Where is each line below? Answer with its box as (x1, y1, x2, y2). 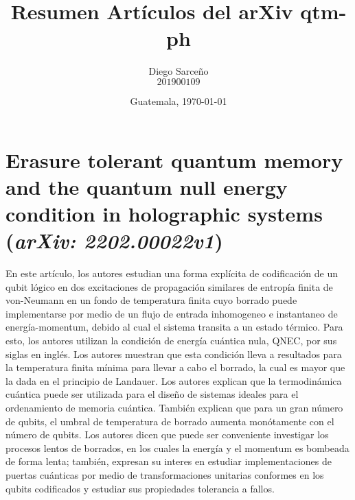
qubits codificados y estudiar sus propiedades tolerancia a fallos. (5, 481, 275, 495)
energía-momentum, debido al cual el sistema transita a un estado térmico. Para (5, 320, 343, 334)
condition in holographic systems (5, 199, 323, 227)
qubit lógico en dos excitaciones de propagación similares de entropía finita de (5, 279, 333, 294)
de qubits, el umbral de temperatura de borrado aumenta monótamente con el (5, 414, 334, 428)
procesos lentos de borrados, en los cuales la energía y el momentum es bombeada (5, 440, 350, 455)
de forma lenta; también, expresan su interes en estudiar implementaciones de (5, 454, 332, 468)
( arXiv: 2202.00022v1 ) (5, 226, 223, 255)
